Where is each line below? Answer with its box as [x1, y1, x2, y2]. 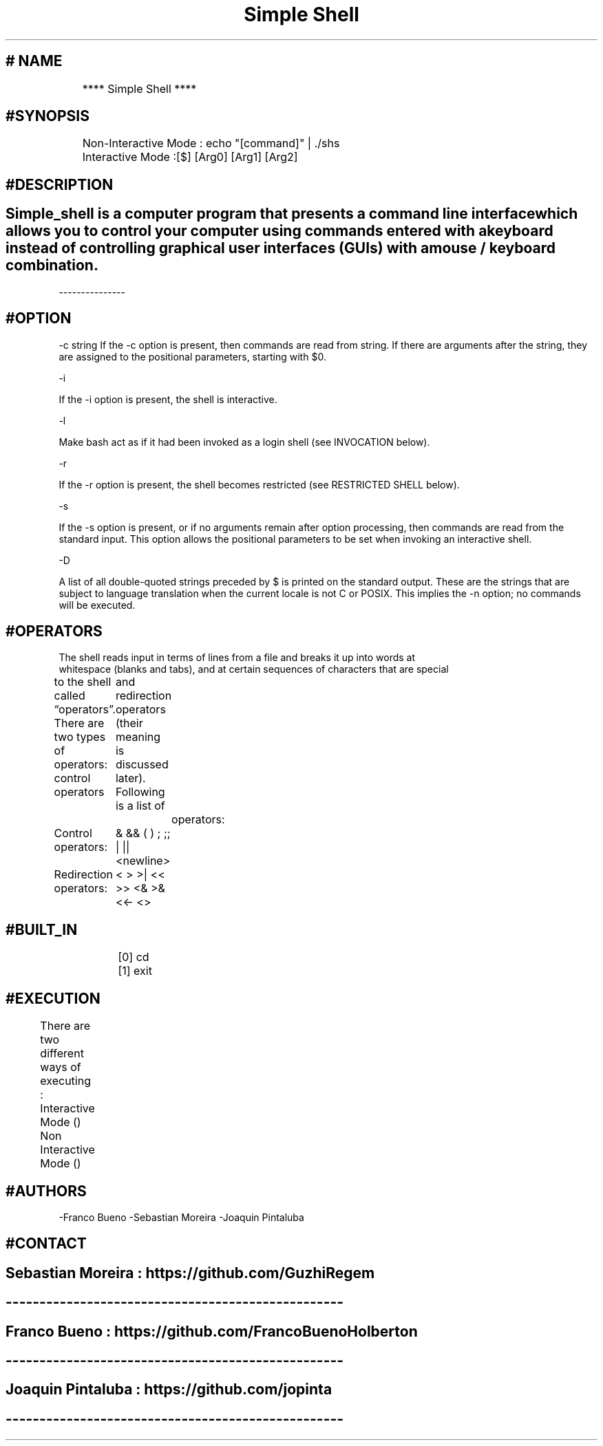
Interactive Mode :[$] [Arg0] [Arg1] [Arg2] [82, 150, 298, 164]
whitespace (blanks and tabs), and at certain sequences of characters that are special [59, 663, 449, 676]
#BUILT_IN [6, 920, 78, 938]
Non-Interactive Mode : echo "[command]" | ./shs [82, 136, 340, 151]
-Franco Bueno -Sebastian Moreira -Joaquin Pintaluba [59, 1211, 304, 1223]
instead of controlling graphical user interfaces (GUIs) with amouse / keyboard [6, 239, 556, 257]
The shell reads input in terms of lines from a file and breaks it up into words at [59, 651, 416, 664]
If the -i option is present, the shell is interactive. [59, 393, 277, 405]
